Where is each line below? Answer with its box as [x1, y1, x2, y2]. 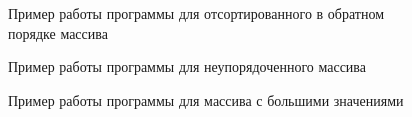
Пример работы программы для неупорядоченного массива [8, 56, 367, 77]
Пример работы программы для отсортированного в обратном [8, 3, 384, 23]
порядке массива [8, 22, 108, 43]
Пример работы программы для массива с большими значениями [8, 89, 404, 110]
